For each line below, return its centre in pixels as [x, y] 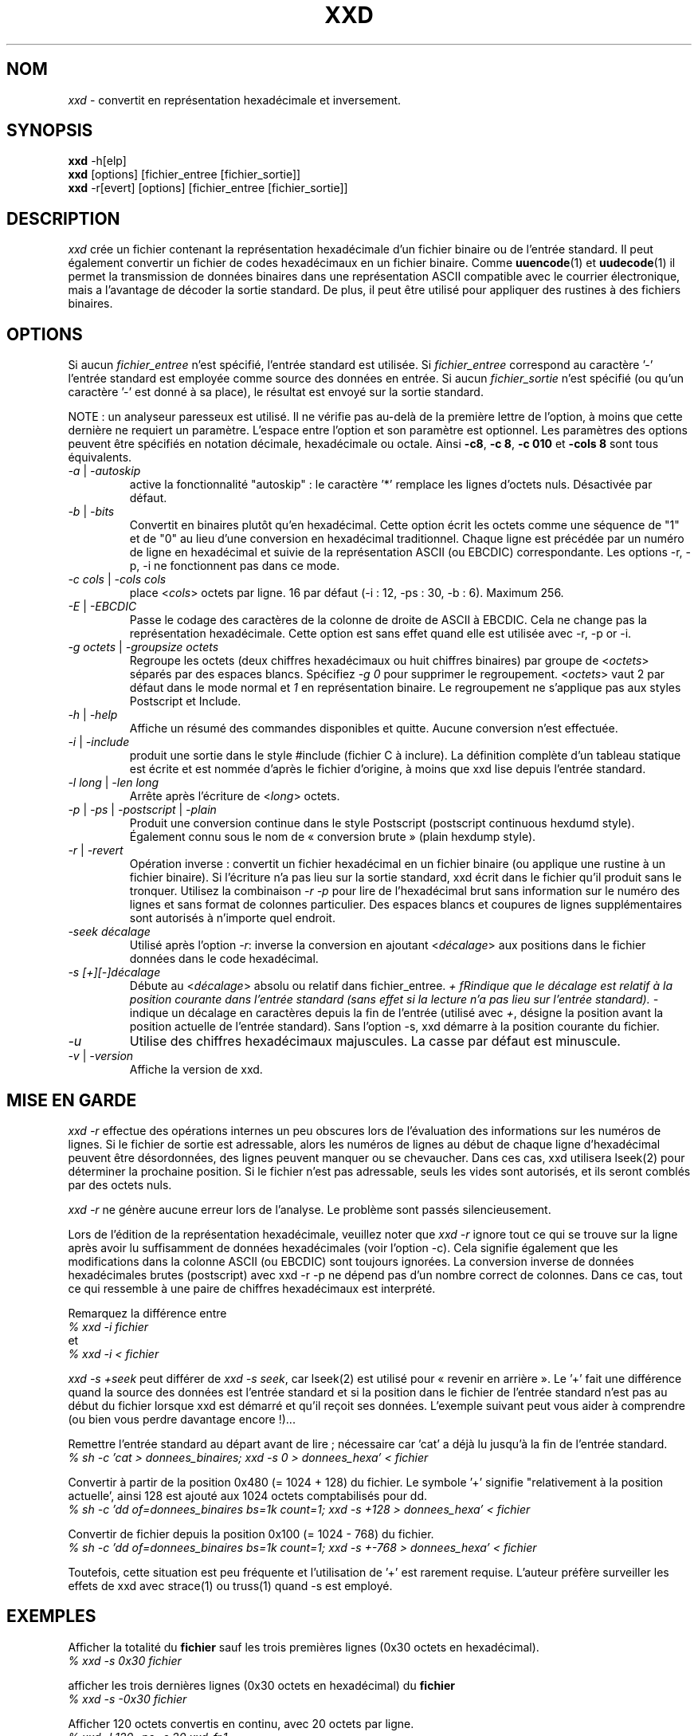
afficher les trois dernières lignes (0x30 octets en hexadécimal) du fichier [261, 1685]
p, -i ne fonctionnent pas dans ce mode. [235, 566]
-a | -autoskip [104, 471]
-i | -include [99, 742]
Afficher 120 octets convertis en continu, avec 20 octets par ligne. [241, 1723]
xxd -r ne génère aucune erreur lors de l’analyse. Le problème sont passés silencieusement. [310, 1209]
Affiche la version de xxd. [196, 1070]
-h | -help [93, 715]
